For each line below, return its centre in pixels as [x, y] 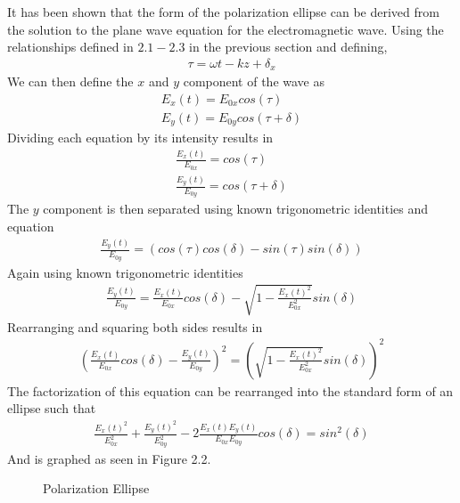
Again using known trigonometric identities [125, 272]
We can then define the [70, 81]
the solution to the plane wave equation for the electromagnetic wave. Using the [226, 29]
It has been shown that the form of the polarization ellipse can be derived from [223, 12]
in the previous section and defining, [288, 47]
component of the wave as [254, 81]
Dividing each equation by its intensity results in [140, 138]
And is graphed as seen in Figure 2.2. [109, 458]
